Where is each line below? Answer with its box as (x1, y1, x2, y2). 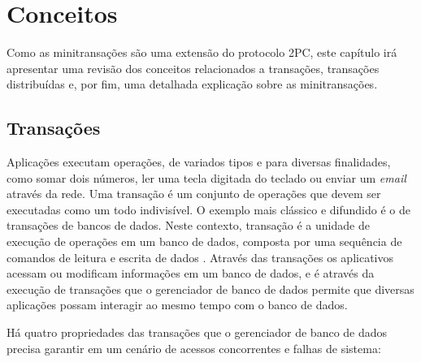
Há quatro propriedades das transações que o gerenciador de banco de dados (7, 324, 388, 341)
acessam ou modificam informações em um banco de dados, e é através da (7, 265, 375, 282)
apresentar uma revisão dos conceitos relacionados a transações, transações (7, 59, 380, 76)
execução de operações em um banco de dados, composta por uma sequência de (7, 233, 402, 250)
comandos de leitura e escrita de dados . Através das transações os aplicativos (7, 248, 394, 265)
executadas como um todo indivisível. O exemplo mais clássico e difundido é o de (7, 200, 410, 218)
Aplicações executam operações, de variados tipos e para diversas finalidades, (7, 153, 391, 170)
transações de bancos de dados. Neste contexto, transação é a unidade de (7, 217, 370, 234)
